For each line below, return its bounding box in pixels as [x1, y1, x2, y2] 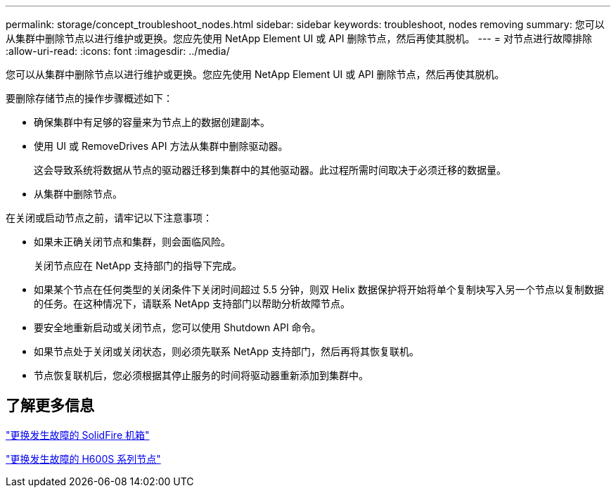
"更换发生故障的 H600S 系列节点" [6, 452, 161, 465]
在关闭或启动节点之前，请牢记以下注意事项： [6, 212, 212, 224]
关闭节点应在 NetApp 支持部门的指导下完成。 [34, 260, 242, 271]
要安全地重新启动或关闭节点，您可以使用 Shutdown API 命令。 [34, 321, 321, 333]
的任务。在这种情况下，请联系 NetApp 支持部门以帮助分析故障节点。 [34, 297, 350, 309]
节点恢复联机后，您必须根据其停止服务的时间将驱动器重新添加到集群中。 [34, 369, 368, 381]
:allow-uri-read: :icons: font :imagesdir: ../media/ [6, 45, 230, 57]
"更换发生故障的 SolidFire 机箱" [6, 428, 150, 441]
